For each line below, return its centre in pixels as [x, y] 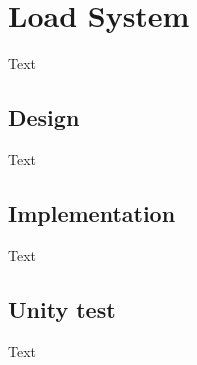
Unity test [62, 308]
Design [44, 117]
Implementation [92, 212]
